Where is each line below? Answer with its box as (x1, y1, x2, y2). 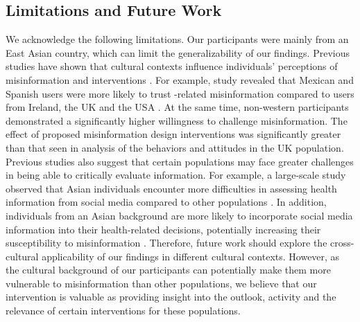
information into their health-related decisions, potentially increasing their (6, 222, 321, 236)
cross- (330, 235, 354, 250)
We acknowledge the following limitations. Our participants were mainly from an (6, 32, 349, 46)
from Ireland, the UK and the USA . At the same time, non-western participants (6, 100, 349, 114)
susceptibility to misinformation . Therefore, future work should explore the (6, 235, 327, 250)
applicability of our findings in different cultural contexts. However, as (42, 249, 340, 263)
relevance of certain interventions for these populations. (6, 303, 241, 318)
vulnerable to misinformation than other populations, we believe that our (6, 276, 317, 290)
